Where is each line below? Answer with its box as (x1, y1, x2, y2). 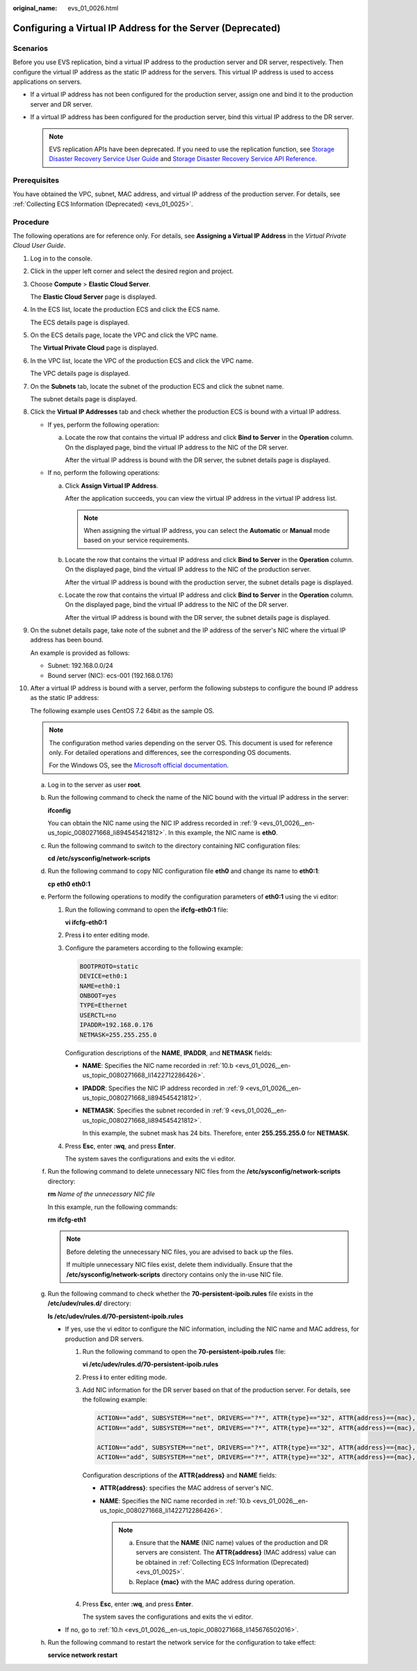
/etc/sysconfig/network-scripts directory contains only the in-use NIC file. (66, 1270, 284, 1278)
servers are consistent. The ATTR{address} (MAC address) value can (136, 1548, 336, 1557)
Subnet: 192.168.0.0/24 (47, 662, 114, 670)
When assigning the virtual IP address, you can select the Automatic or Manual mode (83, 526, 330, 534)
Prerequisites (13, 176, 59, 185)
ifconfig (47, 806, 71, 814)
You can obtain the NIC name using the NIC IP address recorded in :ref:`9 (47, 818, 258, 827)
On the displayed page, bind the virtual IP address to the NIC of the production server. (65, 565, 311, 574)
